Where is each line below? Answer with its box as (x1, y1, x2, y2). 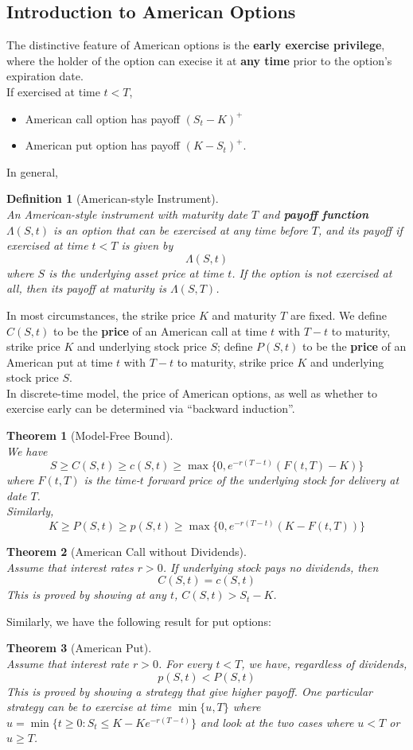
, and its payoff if (318, 221, 403, 238)
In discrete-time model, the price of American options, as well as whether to (6, 384, 377, 401)
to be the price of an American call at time (53, 322, 267, 339)
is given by (121, 237, 173, 254)
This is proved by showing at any (6, 586, 166, 603)
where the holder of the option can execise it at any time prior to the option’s (6, 52, 392, 68)
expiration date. (6, 68, 84, 84)
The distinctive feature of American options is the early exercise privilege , (6, 37, 385, 53)
